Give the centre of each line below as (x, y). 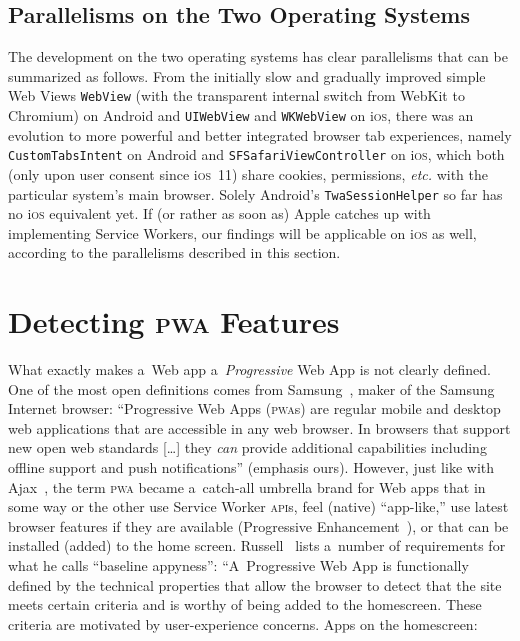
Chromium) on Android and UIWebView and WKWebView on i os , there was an (241, 115)
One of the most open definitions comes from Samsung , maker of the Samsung (251, 388)
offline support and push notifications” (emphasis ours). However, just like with (251, 467)
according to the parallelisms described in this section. (174, 252)
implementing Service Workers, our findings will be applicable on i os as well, (242, 232)
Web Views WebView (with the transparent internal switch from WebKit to (236, 95)
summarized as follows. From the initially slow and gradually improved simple (247, 75)
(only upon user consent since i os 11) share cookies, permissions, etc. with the (248, 173)
